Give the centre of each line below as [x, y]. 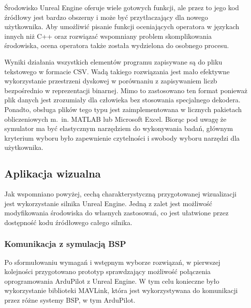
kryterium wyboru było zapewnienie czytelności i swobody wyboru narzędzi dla [122, 138]
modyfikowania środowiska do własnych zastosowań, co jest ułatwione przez [117, 213]
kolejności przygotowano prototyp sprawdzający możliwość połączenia [108, 271]
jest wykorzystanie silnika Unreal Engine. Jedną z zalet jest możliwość [108, 203]
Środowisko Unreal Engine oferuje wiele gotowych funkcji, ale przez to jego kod [122, 7]
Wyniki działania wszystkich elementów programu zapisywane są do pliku [113, 61]
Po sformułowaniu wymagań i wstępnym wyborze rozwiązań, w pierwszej [112, 262]
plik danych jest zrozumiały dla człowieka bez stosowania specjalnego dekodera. [123, 100]
